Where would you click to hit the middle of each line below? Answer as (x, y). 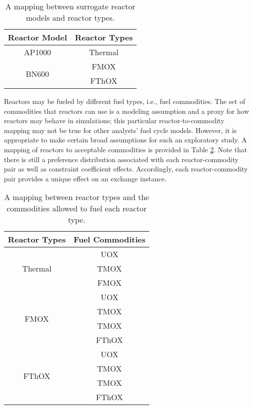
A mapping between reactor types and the (77, 197)
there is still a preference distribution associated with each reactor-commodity (121, 159)
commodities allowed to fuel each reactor (77, 208)
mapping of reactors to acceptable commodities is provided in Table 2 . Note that (126, 149)
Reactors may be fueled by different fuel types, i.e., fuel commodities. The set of (125, 101)
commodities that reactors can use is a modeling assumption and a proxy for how (126, 111)
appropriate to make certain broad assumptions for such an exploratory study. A (126, 140)
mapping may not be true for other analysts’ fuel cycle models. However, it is (120, 130)
